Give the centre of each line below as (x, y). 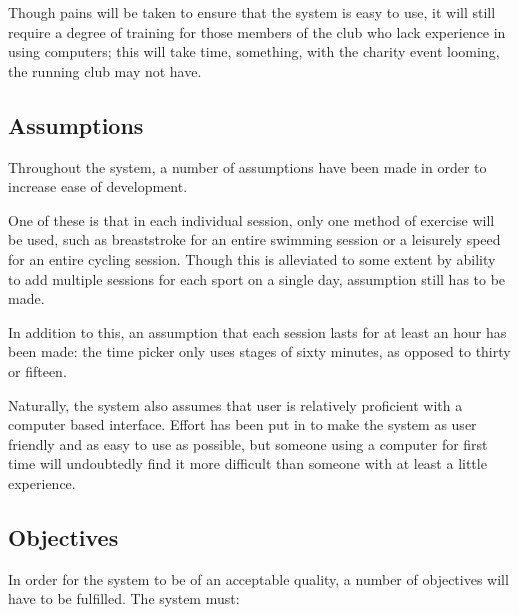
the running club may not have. (105, 70)
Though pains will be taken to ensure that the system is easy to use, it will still (252, 12)
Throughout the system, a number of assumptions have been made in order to (247, 166)
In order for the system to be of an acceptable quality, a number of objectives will (258, 578)
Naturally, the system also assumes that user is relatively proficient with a (235, 404)
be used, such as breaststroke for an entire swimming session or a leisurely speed (254, 239)
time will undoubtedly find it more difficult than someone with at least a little (247, 463)
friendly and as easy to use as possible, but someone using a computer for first (248, 443)
